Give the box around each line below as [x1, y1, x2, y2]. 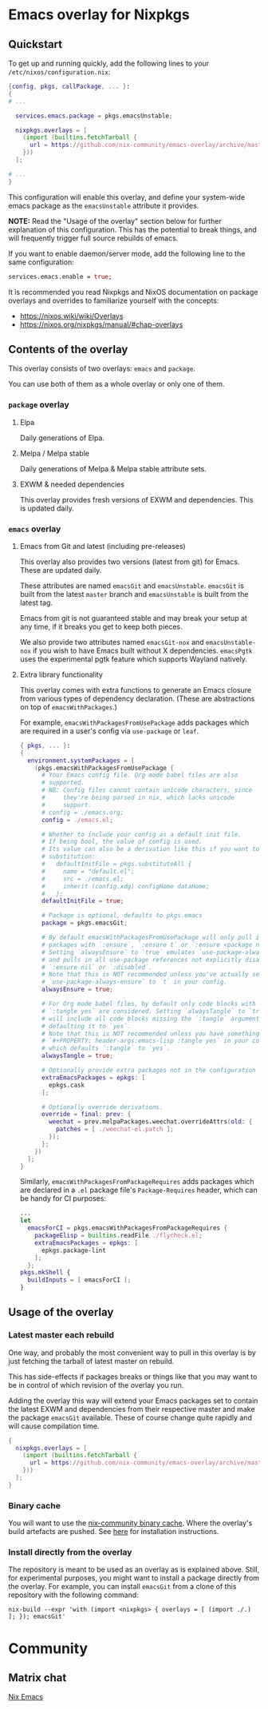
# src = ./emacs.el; [41, 875, 124, 883]
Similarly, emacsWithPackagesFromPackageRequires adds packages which [19, 1177, 254, 1186]
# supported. [41, 779, 85, 787]
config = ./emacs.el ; [41, 816, 113, 824]
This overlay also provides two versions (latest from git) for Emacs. [19, 557, 240, 566]
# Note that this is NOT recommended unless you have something [41, 1029, 260, 1038]
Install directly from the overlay [8, 1547, 132, 1558]
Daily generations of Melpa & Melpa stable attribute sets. [19, 463, 207, 473]
